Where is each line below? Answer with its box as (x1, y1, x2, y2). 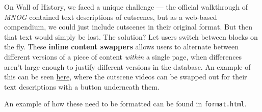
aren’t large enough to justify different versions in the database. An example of (4, 61, 251, 72)
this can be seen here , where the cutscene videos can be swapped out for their (4, 71, 247, 82)
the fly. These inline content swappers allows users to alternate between (4, 41, 239, 52)
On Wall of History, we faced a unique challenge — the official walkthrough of (4, 2, 248, 12)
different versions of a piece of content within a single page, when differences (4, 51, 242, 62)
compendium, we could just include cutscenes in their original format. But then (4, 21, 253, 32)
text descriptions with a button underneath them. (4, 81, 160, 92)
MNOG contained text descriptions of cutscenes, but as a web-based (4, 11, 217, 22)
